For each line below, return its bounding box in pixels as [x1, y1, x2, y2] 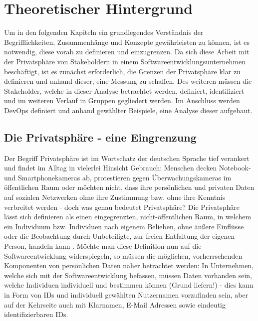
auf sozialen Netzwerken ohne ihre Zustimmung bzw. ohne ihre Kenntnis [4, 192, 226, 202]
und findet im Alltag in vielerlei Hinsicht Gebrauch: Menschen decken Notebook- [4, 162, 251, 173]
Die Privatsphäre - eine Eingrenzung [4, 129, 197, 145]
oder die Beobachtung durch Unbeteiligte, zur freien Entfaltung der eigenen [4, 231, 235, 241]
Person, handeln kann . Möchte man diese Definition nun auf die [4, 241, 202, 251]
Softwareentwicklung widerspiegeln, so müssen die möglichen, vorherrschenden [4, 250, 243, 261]
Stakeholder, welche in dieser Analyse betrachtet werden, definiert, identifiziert [4, 85, 245, 96]
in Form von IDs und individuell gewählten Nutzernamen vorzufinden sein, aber [4, 289, 249, 300]
